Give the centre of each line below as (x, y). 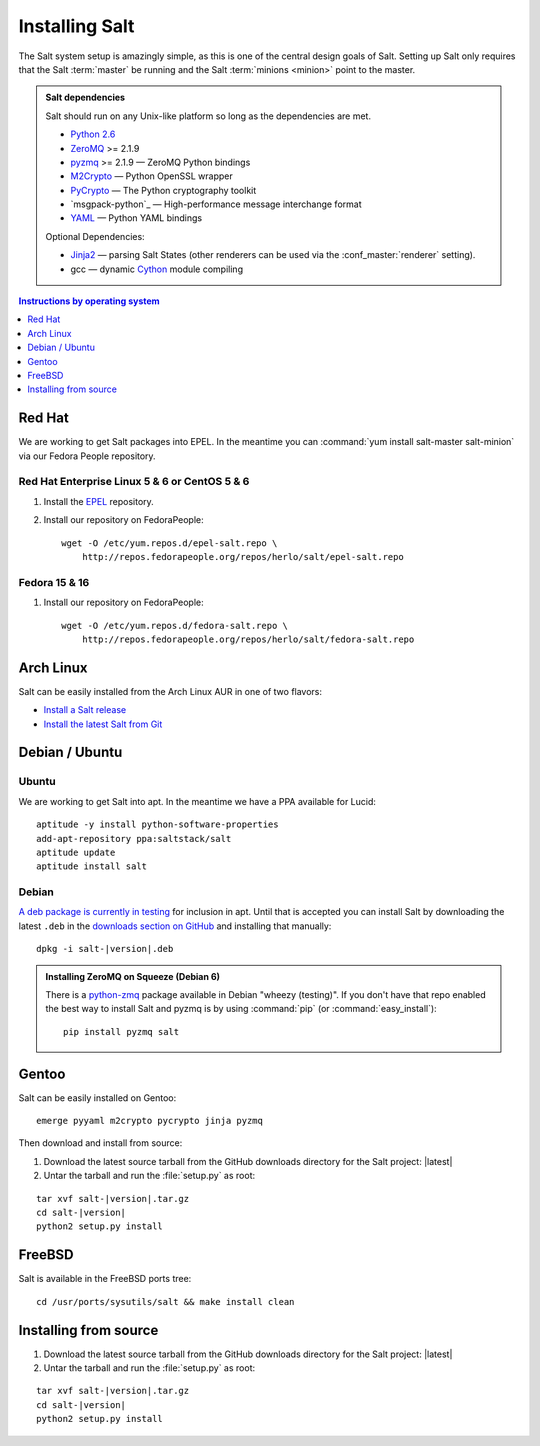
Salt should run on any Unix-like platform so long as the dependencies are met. (208, 116)
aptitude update (76, 852)
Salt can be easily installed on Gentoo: (97, 1097)
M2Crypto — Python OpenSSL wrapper (152, 176)
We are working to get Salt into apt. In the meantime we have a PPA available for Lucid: (197, 801)
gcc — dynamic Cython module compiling (157, 269)
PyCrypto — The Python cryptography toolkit (163, 190)
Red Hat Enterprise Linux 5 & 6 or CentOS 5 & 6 (134, 482)
